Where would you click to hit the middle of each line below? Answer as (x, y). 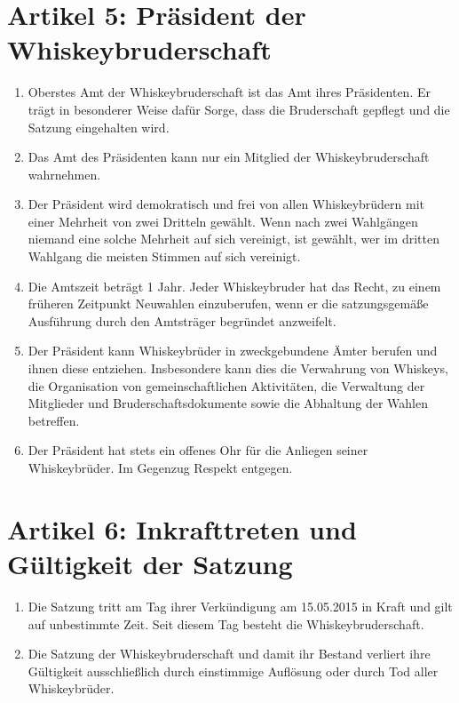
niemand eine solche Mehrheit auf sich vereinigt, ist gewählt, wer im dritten (233, 239)
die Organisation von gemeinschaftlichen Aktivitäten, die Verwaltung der (226, 385)
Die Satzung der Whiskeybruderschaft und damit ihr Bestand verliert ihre (229, 654)
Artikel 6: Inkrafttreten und (182, 528)
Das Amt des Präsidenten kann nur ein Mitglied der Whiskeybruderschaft (229, 157)
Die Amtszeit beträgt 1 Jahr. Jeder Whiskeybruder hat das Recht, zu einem (234, 286)
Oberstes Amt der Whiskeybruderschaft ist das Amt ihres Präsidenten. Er (229, 92)
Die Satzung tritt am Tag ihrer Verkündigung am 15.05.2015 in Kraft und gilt (240, 606)
